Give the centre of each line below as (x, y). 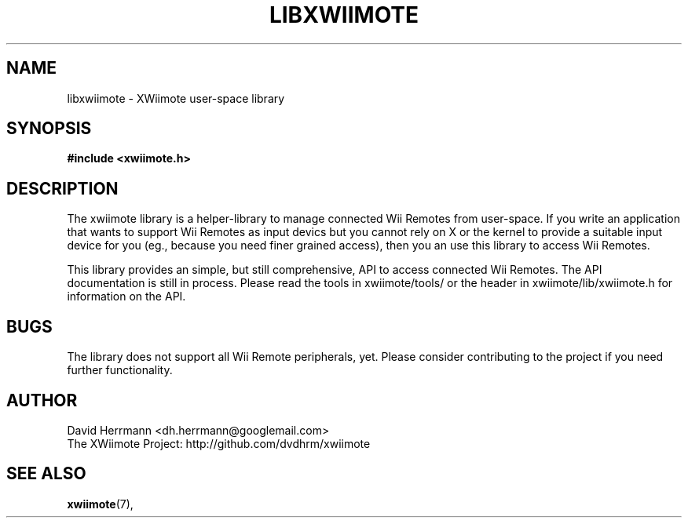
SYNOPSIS (49, 129)
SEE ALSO (46, 474)
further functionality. (120, 370)
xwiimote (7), (100, 504)
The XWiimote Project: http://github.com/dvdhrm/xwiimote (219, 443)
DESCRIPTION (62, 188)
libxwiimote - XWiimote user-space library (176, 98)
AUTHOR (42, 400)
